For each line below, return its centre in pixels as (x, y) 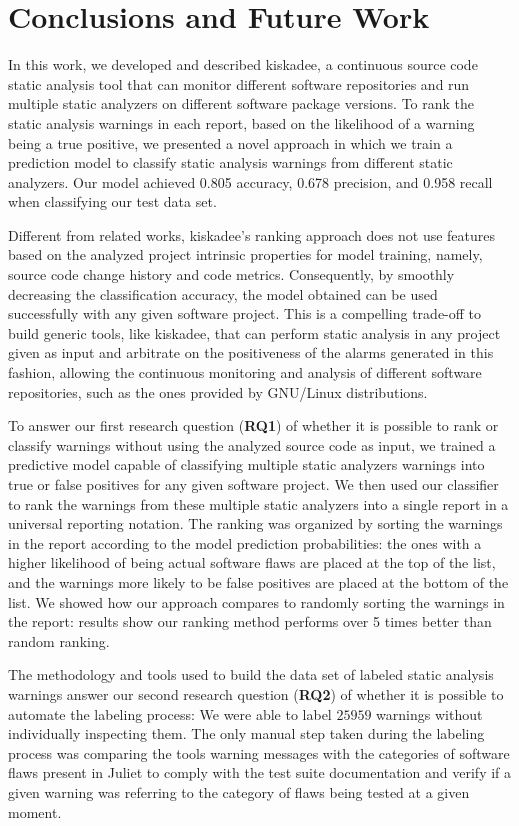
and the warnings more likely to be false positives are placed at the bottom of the (258, 581)
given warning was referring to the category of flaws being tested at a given (239, 791)
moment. (35, 811)
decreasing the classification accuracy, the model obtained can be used (223, 293)
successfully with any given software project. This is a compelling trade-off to (245, 313)
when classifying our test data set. (112, 201)
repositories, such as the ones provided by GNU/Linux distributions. (218, 391)
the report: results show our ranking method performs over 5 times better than (250, 621)
